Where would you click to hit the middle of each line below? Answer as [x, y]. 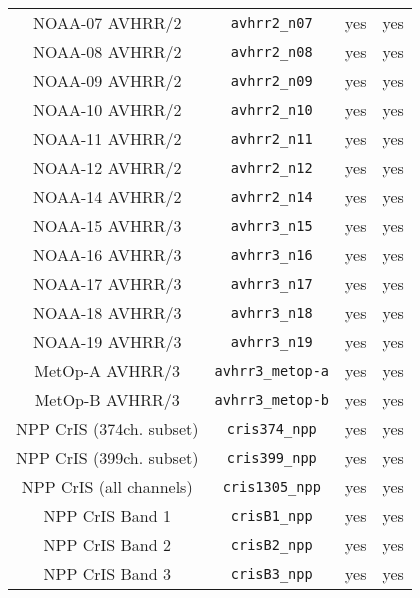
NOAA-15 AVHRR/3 [107, 225]
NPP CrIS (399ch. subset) [107, 457]
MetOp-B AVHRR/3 [107, 399]
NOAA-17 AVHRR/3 [107, 283]
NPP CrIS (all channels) [107, 486]
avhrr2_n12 [271, 167]
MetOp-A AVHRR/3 [107, 370]
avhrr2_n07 [271, 22]
